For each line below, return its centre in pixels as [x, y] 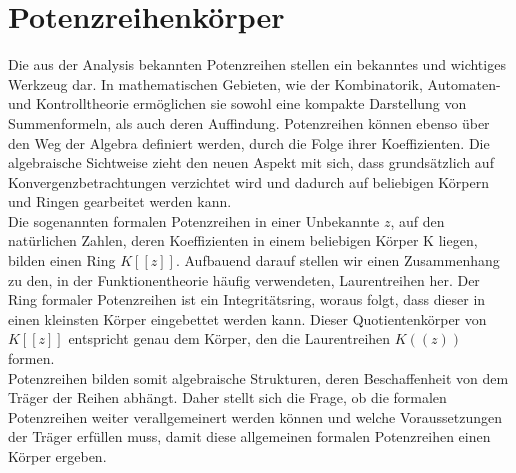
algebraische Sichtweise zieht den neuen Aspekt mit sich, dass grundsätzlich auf [251, 162]
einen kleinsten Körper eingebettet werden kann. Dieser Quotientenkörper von [247, 318]
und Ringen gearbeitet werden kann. [120, 201]
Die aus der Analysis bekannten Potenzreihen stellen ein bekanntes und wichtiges [257, 64]
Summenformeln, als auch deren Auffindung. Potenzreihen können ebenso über [249, 122]
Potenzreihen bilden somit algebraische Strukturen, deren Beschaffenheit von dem [258, 377]
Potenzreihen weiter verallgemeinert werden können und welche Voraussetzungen [255, 416]
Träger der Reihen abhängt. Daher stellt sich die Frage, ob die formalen [227, 397]
